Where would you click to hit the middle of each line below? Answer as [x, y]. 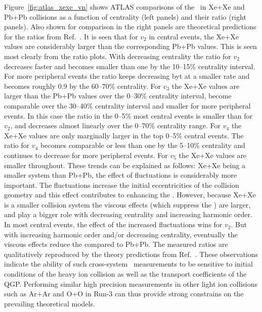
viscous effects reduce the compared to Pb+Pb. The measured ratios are [116, 244]
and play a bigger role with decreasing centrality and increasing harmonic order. [128, 214]
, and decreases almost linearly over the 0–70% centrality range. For [116, 125]
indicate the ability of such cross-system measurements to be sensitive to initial [128, 264]
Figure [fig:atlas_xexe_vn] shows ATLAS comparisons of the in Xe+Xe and [124, 7]
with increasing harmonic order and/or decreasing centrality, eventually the [121, 234]
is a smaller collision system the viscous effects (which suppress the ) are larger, [127, 204]
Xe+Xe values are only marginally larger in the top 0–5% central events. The [124, 135]
